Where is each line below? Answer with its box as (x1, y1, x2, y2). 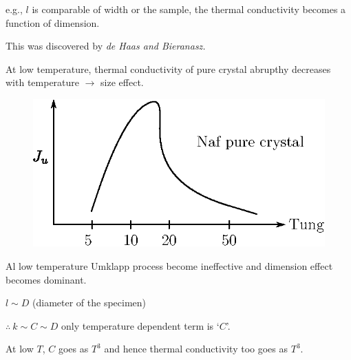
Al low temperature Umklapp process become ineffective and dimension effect (6, 258, 333, 273)
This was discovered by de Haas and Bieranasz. (6, 39, 206, 53)
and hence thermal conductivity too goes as (104, 341, 288, 356)
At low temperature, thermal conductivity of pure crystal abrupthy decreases (6, 61, 331, 76)
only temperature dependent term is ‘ (61, 318, 220, 332)
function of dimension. (6, 15, 100, 30)
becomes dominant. (6, 272, 87, 286)
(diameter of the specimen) (32, 295, 147, 310)
